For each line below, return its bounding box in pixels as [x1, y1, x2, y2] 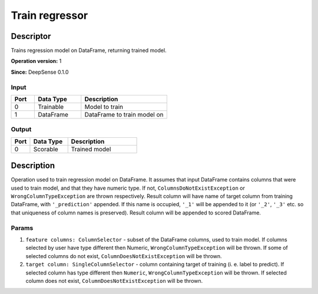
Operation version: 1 [11, 58, 62, 65]
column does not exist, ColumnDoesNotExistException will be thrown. [25, 277, 203, 284]
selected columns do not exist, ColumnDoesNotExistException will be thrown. [25, 252, 222, 259]
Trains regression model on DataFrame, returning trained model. [11, 47, 167, 54]
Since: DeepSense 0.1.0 [11, 68, 69, 75]
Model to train [84, 103, 124, 111]
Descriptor [11, 31, 51, 41]
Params [11, 224, 34, 232]
